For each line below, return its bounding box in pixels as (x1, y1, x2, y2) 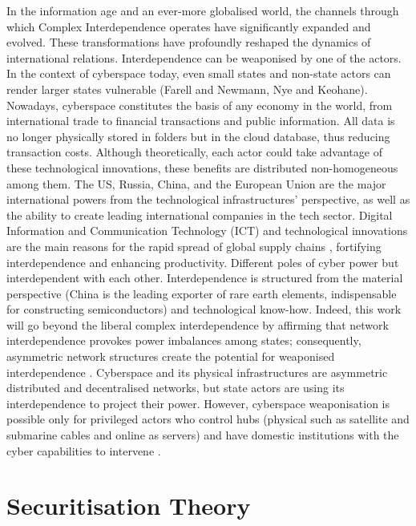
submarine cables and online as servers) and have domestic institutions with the (6, 427, 399, 443)
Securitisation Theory (6, 489, 251, 522)
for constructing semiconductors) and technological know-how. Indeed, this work (6, 301, 402, 318)
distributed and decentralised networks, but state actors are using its (6, 379, 345, 396)
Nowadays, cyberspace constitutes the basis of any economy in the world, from (6, 96, 393, 113)
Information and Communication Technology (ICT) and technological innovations (6, 222, 408, 239)
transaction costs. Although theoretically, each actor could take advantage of (6, 144, 382, 160)
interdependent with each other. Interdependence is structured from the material (6, 269, 403, 286)
